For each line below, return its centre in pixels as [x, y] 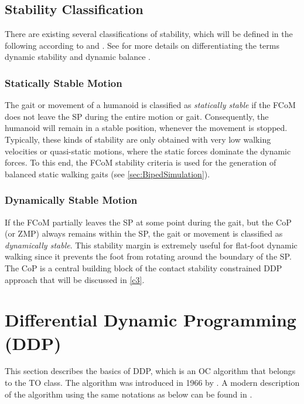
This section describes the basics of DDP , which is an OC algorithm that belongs [150, 371]
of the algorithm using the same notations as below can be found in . [129, 394]
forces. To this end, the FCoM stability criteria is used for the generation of [141, 162]
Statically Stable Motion [64, 83]
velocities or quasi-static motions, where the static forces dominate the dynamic [148, 151]
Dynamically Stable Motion [71, 200]
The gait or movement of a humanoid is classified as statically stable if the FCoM [150, 105]
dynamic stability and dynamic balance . [78, 57]
